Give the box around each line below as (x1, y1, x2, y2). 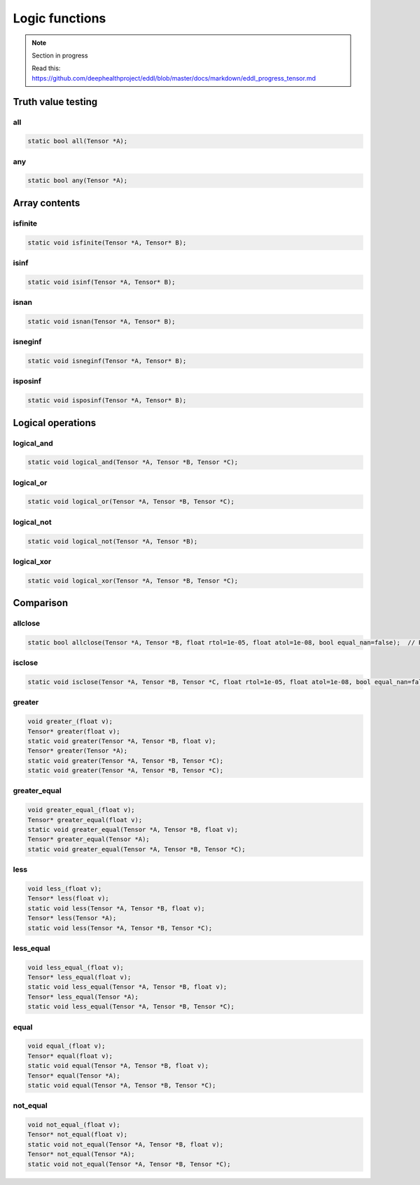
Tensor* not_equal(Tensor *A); (27, 1150, 136, 1158)
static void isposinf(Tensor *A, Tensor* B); (27, 397, 187, 404)
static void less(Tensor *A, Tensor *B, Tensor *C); (27, 924, 213, 932)
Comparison (13, 597, 69, 609)
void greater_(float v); (27, 718, 113, 725)
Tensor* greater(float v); (27, 727, 120, 735)
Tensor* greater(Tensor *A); (27, 747, 128, 755)
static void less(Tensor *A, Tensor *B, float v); (27, 904, 206, 912)
